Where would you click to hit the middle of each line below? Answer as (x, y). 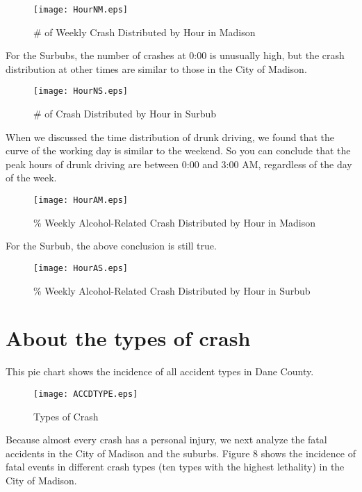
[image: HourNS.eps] (81, 91)
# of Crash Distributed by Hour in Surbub (125, 114)
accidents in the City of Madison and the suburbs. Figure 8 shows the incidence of (181, 453)
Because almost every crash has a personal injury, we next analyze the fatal (166, 440)
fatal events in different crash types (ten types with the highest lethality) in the (175, 467)
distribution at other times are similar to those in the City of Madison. (156, 68)
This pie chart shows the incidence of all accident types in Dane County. (160, 371)
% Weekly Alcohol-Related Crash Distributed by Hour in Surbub (172, 290)
